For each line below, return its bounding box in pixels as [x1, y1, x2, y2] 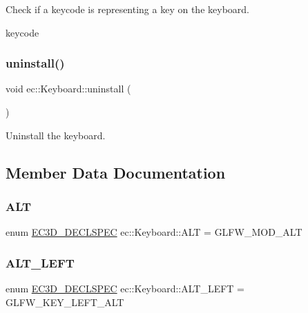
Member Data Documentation [6, 161, 226, 183]
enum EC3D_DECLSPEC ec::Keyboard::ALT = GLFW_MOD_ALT [6, 225, 302, 239]
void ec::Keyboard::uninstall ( [6, 81, 131, 96]
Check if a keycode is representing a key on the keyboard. [6, 2, 249, 16]
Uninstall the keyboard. [6, 128, 106, 142]
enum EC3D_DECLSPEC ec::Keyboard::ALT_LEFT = [6, 281, 245, 295]
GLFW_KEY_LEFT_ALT [6, 294, 124, 309]
